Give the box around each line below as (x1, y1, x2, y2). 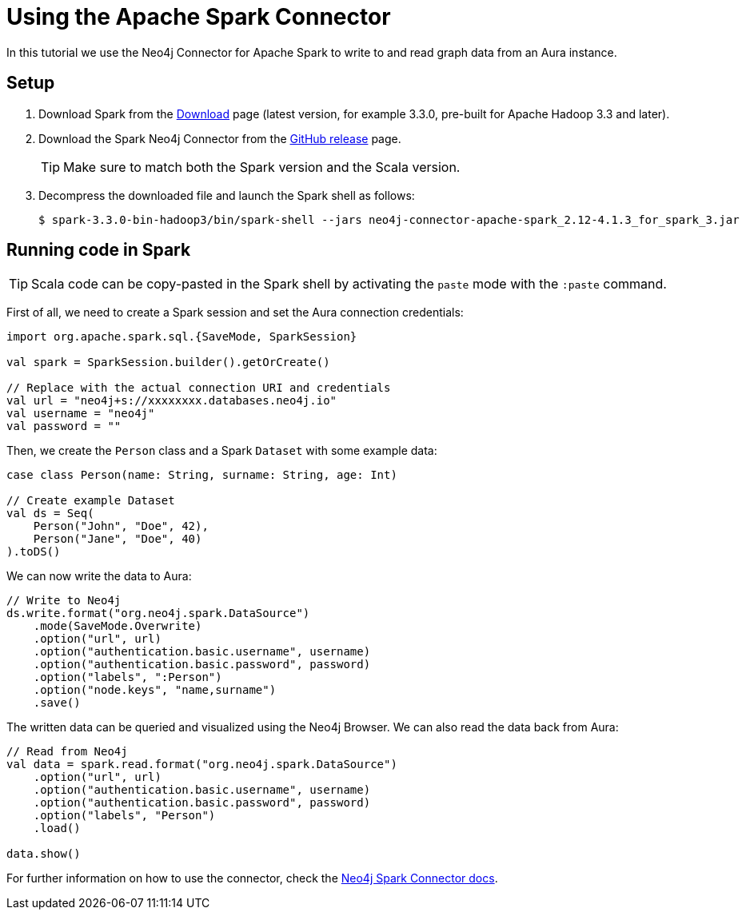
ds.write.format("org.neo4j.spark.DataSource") (6, 607, 310, 620)
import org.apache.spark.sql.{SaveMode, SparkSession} (6, 330, 357, 344)
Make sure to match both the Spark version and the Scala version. (63, 158, 461, 175)
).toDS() (6, 545, 61, 559)
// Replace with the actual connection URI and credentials (6, 381, 391, 395)
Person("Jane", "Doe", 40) (33, 532, 202, 546)
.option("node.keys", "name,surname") (33, 683, 277, 697)
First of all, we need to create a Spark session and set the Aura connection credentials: (6, 305, 464, 320)
